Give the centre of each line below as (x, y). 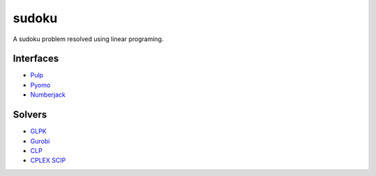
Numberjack (48, 95)
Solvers (30, 115)
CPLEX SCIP (48, 161)
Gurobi (40, 141)
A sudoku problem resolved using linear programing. (88, 39)
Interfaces (36, 59)
